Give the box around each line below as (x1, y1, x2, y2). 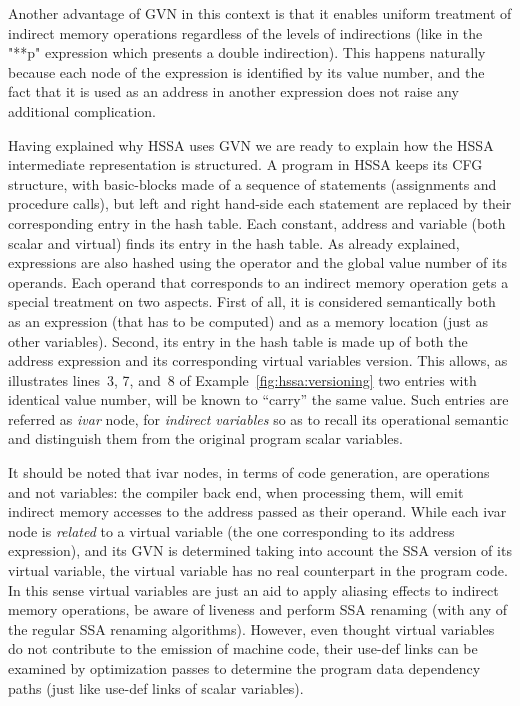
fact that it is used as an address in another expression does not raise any (8, 81, 459, 102)
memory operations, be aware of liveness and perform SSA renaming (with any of (8, 599, 508, 620)
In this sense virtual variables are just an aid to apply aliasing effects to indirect (8, 579, 499, 600)
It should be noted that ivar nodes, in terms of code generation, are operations (8, 462, 490, 483)
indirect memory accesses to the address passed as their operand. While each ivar (8, 501, 507, 522)
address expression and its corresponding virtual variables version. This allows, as (8, 350, 508, 371)
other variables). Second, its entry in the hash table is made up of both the (8, 330, 468, 351)
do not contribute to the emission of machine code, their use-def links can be (8, 638, 478, 659)
